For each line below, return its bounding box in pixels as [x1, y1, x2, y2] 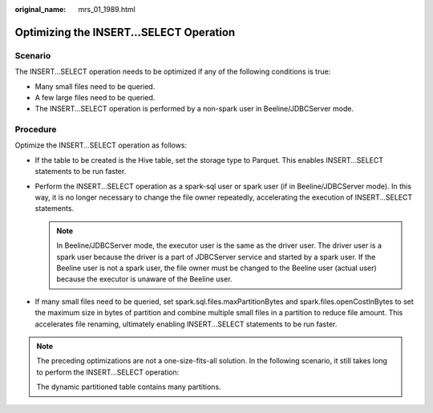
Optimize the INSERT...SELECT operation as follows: [14, 140, 188, 150]
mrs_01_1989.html [78, 5, 136, 14]
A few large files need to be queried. [34, 92, 156, 102]
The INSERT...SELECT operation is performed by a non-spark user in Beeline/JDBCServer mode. [34, 104, 354, 114]
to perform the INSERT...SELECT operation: [36, 367, 180, 377]
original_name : [14, 5, 67, 14]
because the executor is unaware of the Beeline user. [56, 274, 233, 284]
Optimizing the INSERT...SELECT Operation [14, 25, 236, 39]
